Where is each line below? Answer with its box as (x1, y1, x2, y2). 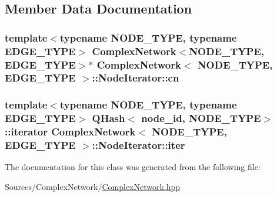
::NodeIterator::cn (92, 70, 179, 85)
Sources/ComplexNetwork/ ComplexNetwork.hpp (5, 180, 181, 192)
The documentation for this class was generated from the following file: (5, 161, 261, 173)
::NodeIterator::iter (92, 138, 185, 152)
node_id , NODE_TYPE (141, 111, 261, 125)
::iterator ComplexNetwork (5, 124, 136, 139)
